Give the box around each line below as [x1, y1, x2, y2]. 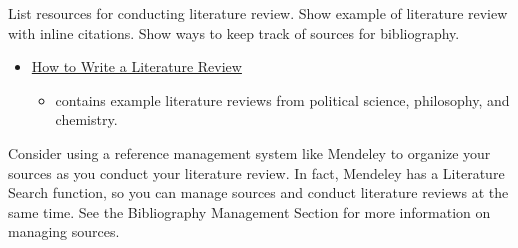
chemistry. [55, 109, 118, 130]
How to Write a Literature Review [31, 56, 242, 77]
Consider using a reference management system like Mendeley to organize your [8, 142, 491, 163]
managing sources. [8, 221, 120, 242]
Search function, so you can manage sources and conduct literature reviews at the [8, 182, 509, 203]
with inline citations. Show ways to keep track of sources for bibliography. [8, 22, 460, 43]
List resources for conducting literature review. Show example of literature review [8, 3, 508, 23]
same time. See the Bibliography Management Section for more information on [8, 201, 491, 222]
